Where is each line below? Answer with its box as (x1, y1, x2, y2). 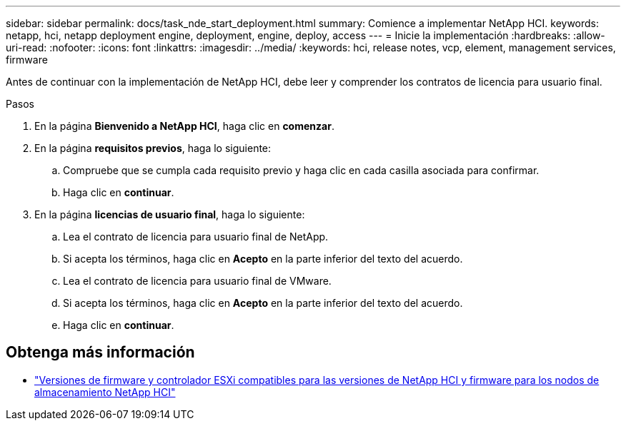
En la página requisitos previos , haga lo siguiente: (34, 142, 272, 154)
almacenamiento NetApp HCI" (34, 385, 176, 398)
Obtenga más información (6, 343, 195, 362)
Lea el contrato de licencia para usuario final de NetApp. (63, 230, 329, 243)
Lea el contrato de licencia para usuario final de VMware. (63, 275, 332, 287)
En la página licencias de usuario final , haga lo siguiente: (34, 208, 305, 220)
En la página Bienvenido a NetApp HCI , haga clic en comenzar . (34, 120, 334, 132)
